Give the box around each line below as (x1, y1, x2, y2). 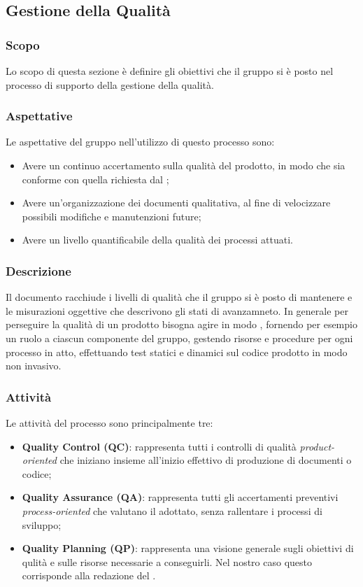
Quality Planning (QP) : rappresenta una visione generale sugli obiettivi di (22, 541, 354, 556)
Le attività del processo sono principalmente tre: (6, 415, 213, 430)
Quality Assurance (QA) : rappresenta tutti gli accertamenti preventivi (22, 490, 339, 504)
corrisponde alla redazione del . (22, 568, 156, 583)
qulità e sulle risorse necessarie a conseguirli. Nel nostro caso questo (22, 554, 313, 569)
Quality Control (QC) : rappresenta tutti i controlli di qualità (22, 439, 297, 453)
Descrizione (6, 262, 71, 279)
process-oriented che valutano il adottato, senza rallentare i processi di (22, 503, 322, 518)
